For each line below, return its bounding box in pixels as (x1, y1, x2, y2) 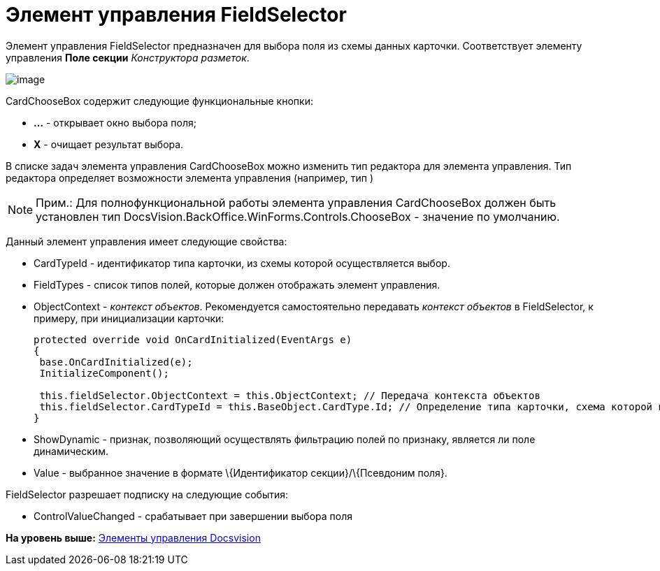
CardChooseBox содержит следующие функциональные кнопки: (6, 94, 313, 107)
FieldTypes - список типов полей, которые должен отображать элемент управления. (34, 278, 440, 291)
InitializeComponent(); (39, 367, 169, 379)
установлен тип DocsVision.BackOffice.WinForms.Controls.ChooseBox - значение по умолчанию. (36, 209, 560, 224)
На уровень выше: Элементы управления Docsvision (6, 531, 261, 544)
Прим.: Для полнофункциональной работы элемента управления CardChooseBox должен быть (36, 195, 557, 210)
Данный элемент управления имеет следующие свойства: (6, 235, 287, 247)
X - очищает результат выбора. (34, 138, 184, 150)
